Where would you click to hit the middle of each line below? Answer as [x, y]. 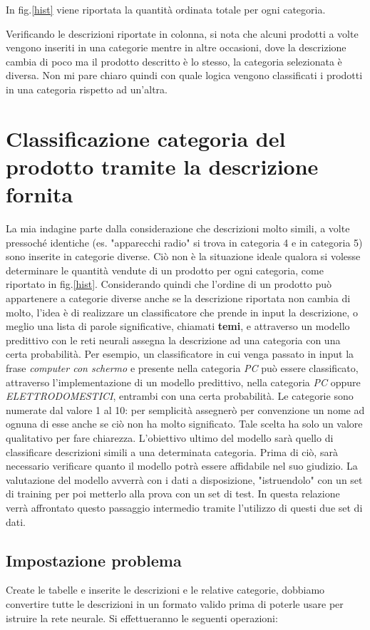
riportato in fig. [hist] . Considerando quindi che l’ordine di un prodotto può [169, 284]
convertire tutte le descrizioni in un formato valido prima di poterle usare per [175, 603]
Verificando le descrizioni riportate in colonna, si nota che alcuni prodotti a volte [182, 33]
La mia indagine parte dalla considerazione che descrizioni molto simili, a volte [178, 228]
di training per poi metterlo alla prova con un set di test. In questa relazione [173, 494]
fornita [40, 194]
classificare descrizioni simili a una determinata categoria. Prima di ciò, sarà [172, 451]
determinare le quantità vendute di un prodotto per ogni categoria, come [165, 270]
